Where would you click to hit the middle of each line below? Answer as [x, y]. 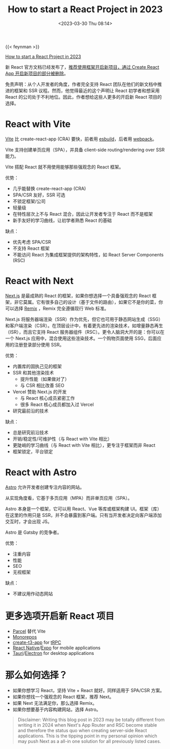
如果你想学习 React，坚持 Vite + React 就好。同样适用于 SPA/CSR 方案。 [89, 690]
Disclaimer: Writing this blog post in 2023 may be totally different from [91, 719]
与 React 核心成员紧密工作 [47, 398]
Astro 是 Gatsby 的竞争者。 [33, 532]
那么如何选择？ [37, 675]
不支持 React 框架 [31, 248]
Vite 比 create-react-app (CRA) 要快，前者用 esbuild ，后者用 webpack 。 [81, 139]
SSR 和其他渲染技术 [33, 372]
